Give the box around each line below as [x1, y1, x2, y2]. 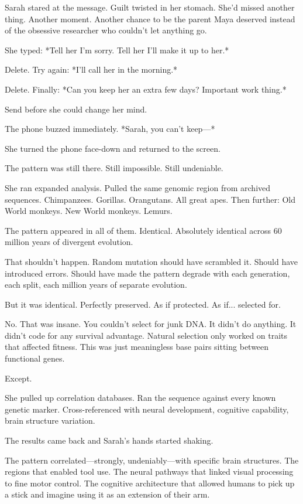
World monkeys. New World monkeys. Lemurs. [5, 205, 173, 217]
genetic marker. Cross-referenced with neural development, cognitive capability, [5, 403, 289, 415]
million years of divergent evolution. [5, 236, 133, 248]
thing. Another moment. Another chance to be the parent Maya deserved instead [5, 12, 295, 25]
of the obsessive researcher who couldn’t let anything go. [5, 24, 207, 36]
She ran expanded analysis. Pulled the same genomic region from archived [5, 181, 271, 193]
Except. [5, 372, 32, 384]
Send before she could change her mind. [5, 103, 147, 115]
